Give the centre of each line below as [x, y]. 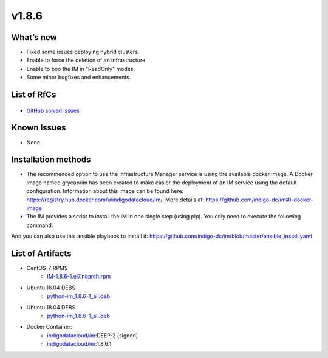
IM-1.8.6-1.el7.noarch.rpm [79, 277]
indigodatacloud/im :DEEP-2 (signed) [93, 335]
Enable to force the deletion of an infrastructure [86, 60]
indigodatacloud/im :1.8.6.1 [79, 344]
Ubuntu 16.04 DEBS [51, 288]
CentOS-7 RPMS [47, 268]
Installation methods [51, 160]
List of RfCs [34, 95]
